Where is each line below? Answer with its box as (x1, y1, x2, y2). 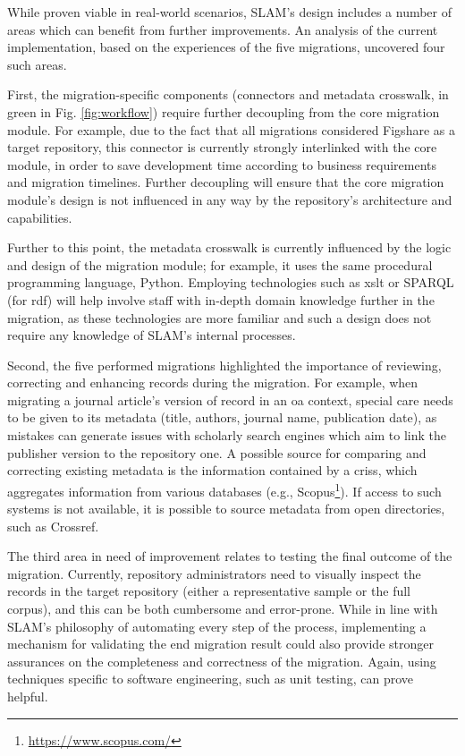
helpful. (7, 687, 48, 706)
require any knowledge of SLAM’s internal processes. (7, 326, 296, 344)
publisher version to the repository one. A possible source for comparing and (7, 443, 427, 462)
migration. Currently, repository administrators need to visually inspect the (7, 564, 421, 582)
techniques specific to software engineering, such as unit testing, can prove (7, 669, 413, 688)
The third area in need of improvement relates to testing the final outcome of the (7, 547, 452, 565)
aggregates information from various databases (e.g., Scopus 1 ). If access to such (7, 479, 442, 500)
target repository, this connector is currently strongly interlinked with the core (7, 138, 437, 157)
